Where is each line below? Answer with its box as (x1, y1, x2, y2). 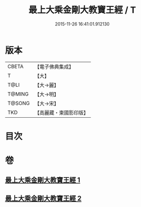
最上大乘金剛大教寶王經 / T (28, 4, 136, 16)
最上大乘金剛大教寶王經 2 (5, 194, 82, 203)
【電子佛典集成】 (34, 63, 74, 70)
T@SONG (7, 100, 30, 106)
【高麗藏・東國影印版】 (34, 109, 89, 116)
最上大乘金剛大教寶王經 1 (5, 176, 81, 184)
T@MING (7, 90, 29, 97)
